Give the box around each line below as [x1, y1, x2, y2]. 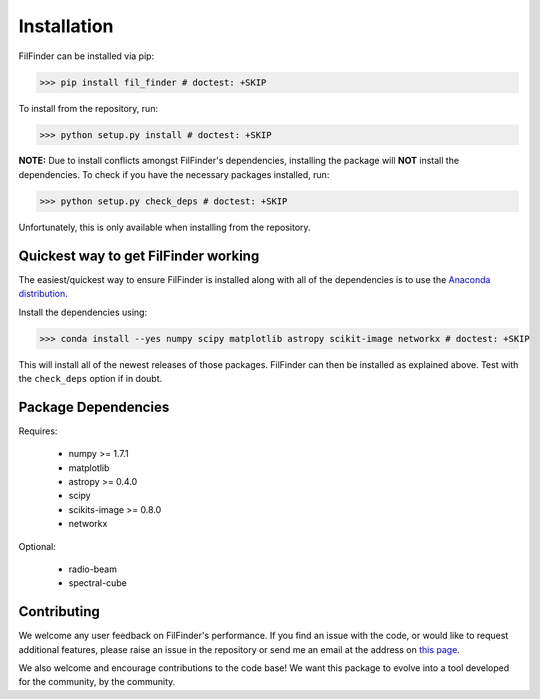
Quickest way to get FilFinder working [18, 247, 260, 264]
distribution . [18, 288, 69, 300]
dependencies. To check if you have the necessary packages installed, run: [18, 168, 330, 180]
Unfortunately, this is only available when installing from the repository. [18, 221, 311, 233]
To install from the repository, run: [18, 102, 159, 114]
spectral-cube [68, 577, 127, 589]
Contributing [18, 603, 100, 620]
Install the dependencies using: [18, 306, 148, 318]
